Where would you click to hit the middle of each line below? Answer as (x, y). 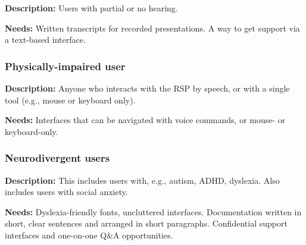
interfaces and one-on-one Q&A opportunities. (89, 235)
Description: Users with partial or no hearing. (91, 8)
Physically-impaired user (65, 66)
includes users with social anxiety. (66, 192)
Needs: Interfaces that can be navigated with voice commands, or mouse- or (145, 120)
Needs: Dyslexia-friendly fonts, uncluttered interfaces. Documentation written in (153, 211)
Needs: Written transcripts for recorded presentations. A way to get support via (152, 28)
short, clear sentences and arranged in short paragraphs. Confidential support (146, 223)
